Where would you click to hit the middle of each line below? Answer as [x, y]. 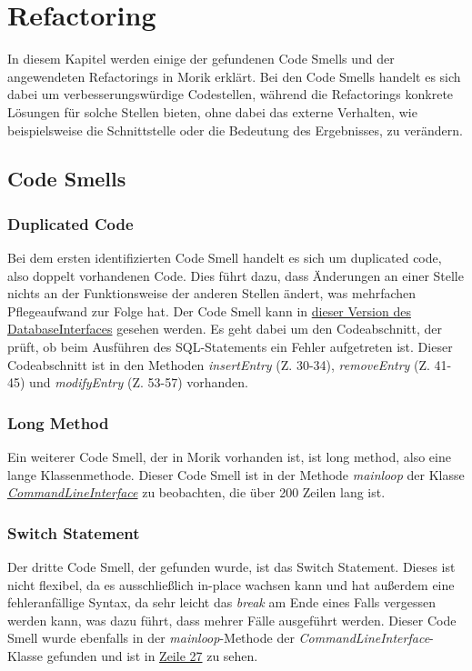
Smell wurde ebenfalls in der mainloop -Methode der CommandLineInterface [219, 638]
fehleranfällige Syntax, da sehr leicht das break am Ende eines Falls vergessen [221, 602]
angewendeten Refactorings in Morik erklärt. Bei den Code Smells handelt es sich [234, 76]
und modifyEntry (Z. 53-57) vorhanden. [139, 382]
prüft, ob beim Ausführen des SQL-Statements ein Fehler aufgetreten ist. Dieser [230, 347]
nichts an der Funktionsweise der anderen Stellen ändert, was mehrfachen [212, 293]
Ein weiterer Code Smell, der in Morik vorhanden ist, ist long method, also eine [229, 457]
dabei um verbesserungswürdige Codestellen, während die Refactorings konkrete [231, 94]
